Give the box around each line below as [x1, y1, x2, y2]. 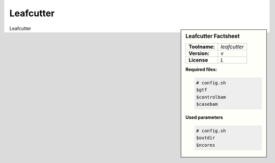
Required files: [185, 66, 217, 72]
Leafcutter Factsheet [185, 32, 240, 40]
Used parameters [185, 114, 224, 120]
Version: [188, 50, 210, 57]
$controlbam [196, 94, 226, 100]
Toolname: [188, 43, 215, 50]
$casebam [196, 101, 218, 107]
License [188, 56, 208, 63]
